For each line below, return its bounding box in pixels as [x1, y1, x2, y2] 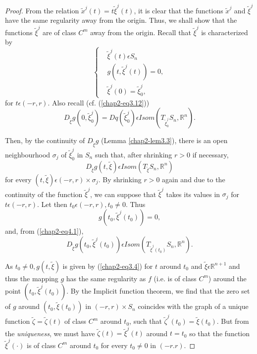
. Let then [37, 199, 67, 209]
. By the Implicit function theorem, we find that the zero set [66, 286, 250, 296]
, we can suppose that [90, 189, 156, 199]
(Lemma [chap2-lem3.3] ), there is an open [101, 135, 228, 146]
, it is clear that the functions [134, 5, 223, 15]
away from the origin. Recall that [90, 27, 191, 37]
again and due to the [162, 174, 225, 184]
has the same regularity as [66, 273, 146, 283]
